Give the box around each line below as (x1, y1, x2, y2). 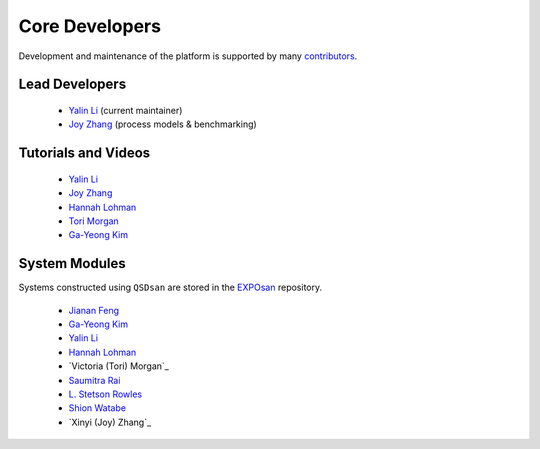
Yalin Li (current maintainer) (68, 104, 183, 116)
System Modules (18, 255, 127, 272)
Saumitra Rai (68, 374, 121, 386)
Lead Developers (18, 76, 127, 93)
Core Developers (18, 15, 162, 37)
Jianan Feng (68, 304, 120, 316)
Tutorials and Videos (18, 145, 151, 162)
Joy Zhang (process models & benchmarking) (68, 118, 257, 130)
